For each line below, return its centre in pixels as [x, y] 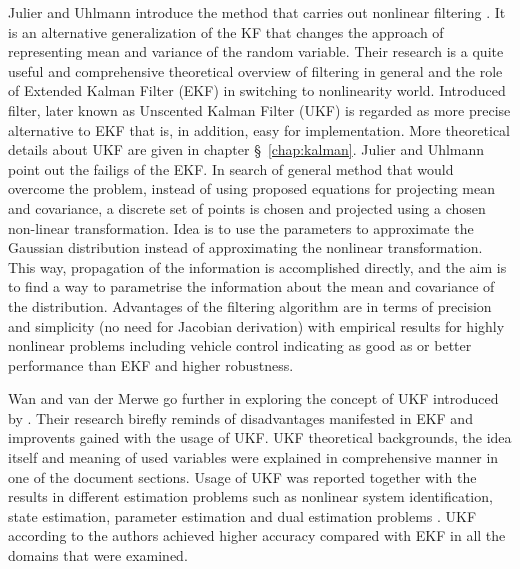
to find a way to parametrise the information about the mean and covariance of [251, 286]
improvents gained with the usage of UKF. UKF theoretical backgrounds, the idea [260, 437]
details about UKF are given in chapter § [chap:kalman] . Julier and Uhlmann [246, 149]
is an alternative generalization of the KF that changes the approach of [226, 31]
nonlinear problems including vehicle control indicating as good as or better [240, 345]
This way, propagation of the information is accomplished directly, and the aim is [257, 266]
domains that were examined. [98, 555]
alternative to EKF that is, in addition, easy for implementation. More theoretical [259, 129]
